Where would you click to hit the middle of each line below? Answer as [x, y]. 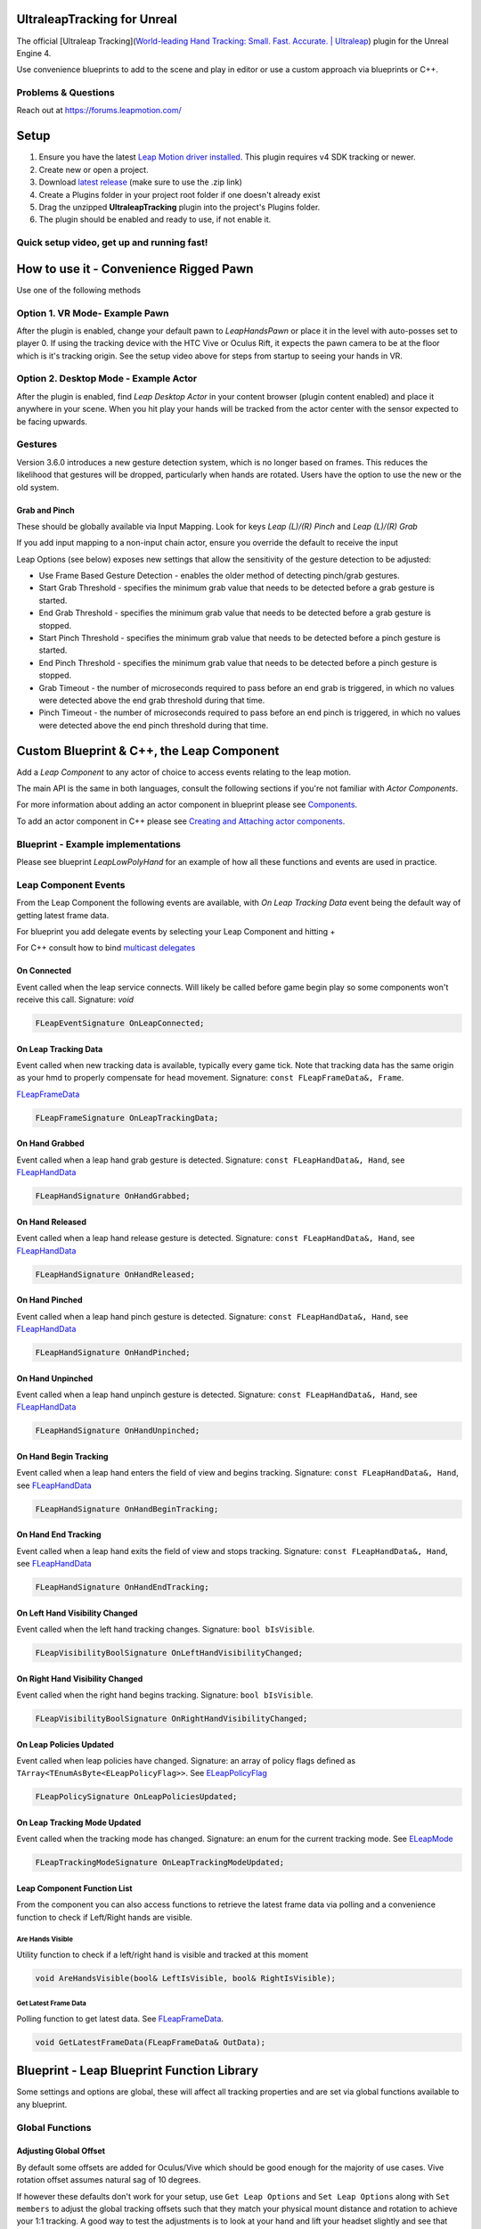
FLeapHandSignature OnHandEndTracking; [122, 1587]
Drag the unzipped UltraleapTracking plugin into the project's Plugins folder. [179, 207]
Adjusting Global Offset [61, 2151]
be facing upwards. [52, 421]
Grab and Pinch [45, 510]
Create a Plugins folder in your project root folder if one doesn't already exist [179, 194]
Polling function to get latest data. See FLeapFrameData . [120, 2019]
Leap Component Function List [74, 1888]
